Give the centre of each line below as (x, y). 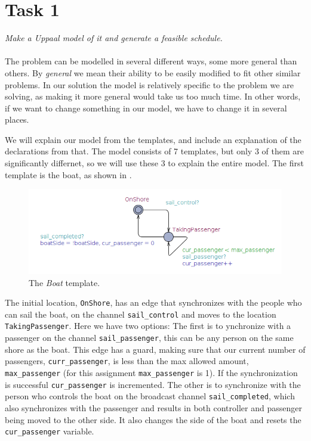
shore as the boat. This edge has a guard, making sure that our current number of (155, 349)
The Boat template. (64, 282)
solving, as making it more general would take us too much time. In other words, (153, 96)
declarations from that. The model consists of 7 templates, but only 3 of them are (154, 151)
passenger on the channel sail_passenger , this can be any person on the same (149, 338)
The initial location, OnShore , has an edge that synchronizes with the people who (153, 302)
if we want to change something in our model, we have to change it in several (146, 108)
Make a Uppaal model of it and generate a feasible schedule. (114, 38)
